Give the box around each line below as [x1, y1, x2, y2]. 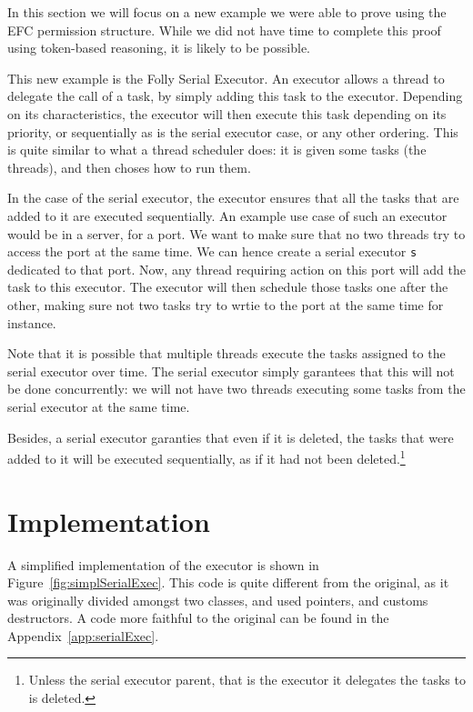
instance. [7, 313, 56, 332]
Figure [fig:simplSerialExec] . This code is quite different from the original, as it [7, 573, 449, 592]
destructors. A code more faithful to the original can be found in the [7, 608, 389, 627]
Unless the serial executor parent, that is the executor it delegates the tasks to [28, 670, 466, 689]
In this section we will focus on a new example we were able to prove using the [7, 3, 447, 21]
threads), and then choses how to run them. [7, 157, 251, 176]
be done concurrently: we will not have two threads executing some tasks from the [7, 379, 466, 398]
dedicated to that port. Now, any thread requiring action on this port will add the [7, 259, 466, 278]
